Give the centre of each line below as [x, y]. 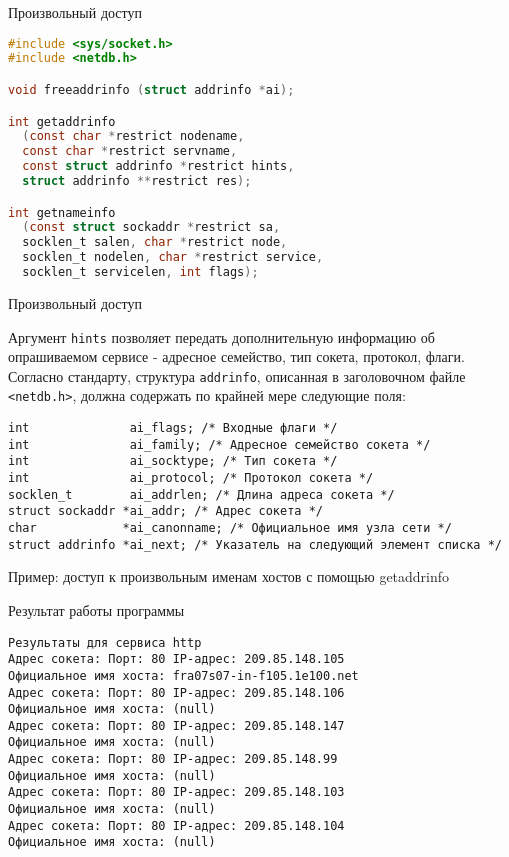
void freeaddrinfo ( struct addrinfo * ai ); [151, 90]
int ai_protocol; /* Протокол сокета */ [191, 478]
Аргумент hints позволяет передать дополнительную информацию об [221, 336]
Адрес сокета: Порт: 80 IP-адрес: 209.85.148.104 [176, 825]
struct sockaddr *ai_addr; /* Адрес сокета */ [165, 511]
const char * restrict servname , [130, 151]
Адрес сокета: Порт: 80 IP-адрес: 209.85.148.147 [176, 725]
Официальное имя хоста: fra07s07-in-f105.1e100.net [183, 675]
